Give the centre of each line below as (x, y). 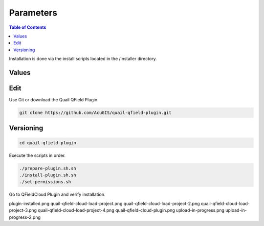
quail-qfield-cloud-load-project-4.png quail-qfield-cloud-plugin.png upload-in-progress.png (131, 210)
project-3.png (23, 210)
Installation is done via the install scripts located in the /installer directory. (83, 59)
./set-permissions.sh (45, 182)
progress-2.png (25, 217)
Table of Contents (28, 27)
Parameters (33, 13)
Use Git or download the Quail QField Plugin (53, 100)
